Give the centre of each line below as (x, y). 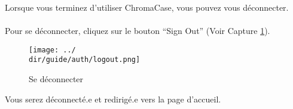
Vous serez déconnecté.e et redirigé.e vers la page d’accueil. (113, 99)
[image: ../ (52, 50)
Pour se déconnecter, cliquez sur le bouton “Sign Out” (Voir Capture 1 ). (138, 31)
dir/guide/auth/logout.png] (85, 60)
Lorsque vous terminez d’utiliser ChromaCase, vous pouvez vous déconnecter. (147, 7)
